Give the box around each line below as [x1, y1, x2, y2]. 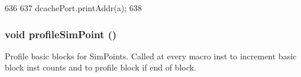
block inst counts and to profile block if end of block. [5, 61, 196, 73]
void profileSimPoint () [5, 26, 117, 41]
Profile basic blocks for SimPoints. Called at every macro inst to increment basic [5, 49, 297, 62]
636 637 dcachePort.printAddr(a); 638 [5, 2, 142, 14]
